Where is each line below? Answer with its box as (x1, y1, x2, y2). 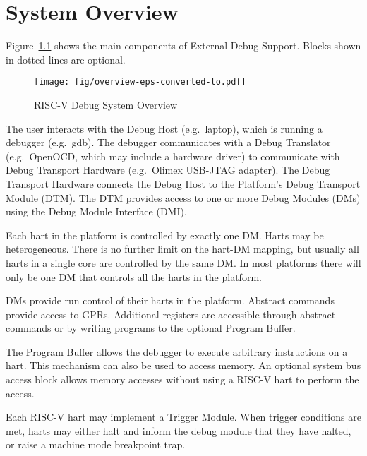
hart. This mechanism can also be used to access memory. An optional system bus (6, 358, 361, 373)
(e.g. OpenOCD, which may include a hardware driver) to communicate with (6, 148, 340, 163)
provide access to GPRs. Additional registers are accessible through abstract (6, 306, 336, 321)
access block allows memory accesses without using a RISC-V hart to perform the (6, 372, 359, 387)
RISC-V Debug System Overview (34, 97, 178, 112)
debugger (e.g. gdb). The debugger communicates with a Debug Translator (6, 135, 331, 150)
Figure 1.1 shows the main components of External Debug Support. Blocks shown (6, 38, 361, 53)
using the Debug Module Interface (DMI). (6, 204, 187, 219)
